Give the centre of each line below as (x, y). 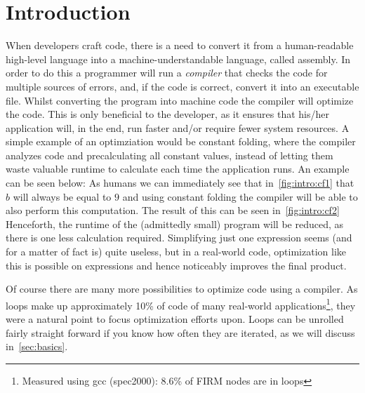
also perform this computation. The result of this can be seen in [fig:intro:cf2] (173, 210)
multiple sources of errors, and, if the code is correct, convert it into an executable (182, 86)
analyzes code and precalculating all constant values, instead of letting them (170, 155)
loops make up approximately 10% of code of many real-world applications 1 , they (181, 304)
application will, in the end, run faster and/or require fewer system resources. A (178, 127)
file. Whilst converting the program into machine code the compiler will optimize (180, 100)
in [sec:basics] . (37, 346)
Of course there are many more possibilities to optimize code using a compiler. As (182, 289)
